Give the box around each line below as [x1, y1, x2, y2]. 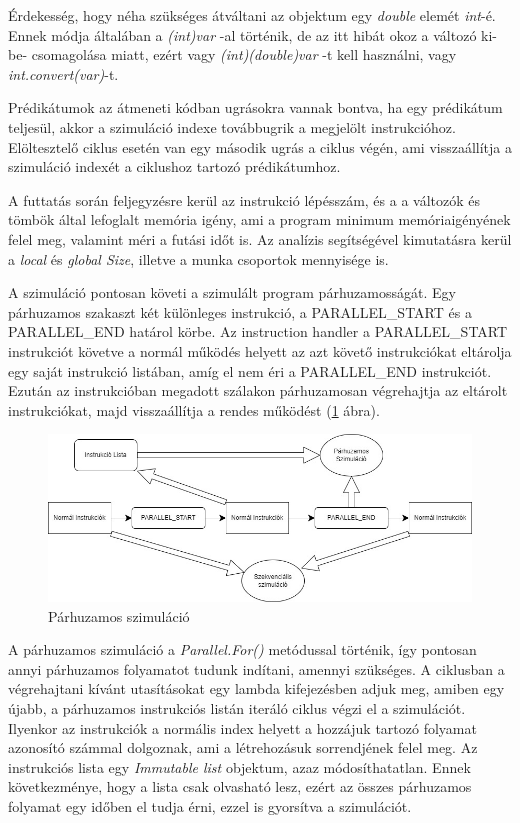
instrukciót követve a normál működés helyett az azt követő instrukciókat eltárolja [8, 340, 512, 361]
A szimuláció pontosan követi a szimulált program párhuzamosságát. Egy [8, 282, 456, 303]
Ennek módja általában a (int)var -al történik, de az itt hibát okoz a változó [8, 24, 477, 45]
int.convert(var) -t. [8, 63, 119, 84]
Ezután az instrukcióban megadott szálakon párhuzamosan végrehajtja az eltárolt [8, 380, 508, 401]
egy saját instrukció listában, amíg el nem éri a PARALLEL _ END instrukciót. [8, 360, 492, 381]
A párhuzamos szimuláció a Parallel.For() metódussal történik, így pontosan [8, 639, 477, 660]
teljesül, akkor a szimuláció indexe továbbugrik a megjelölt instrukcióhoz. [8, 116, 456, 137]
